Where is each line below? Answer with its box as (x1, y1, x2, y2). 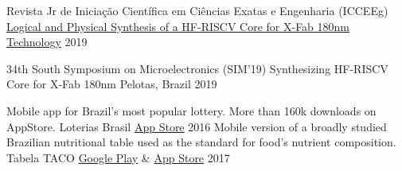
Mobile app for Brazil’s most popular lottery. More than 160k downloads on (6, 102, 377, 119)
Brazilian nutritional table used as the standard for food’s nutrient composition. (6, 134, 396, 150)
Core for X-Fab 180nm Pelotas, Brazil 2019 (6, 76, 217, 92)
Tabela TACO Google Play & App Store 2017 (6, 149, 230, 165)
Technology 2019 (6, 33, 88, 50)
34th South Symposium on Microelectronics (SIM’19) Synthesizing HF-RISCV (6, 60, 388, 76)
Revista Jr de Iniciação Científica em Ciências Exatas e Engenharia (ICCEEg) (6, 2, 388, 18)
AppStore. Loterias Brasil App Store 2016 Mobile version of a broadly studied (6, 118, 387, 134)
